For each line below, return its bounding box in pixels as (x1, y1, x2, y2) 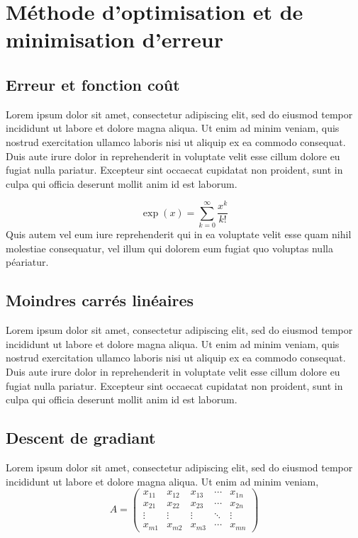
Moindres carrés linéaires (6, 289, 194, 311)
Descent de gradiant (6, 427, 156, 449)
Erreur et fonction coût (6, 73, 180, 95)
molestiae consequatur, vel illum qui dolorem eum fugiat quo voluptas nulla (6, 240, 333, 255)
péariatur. (6, 254, 49, 269)
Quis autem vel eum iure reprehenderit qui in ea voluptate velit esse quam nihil (6, 227, 352, 242)
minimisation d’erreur (6, 25, 223, 54)
